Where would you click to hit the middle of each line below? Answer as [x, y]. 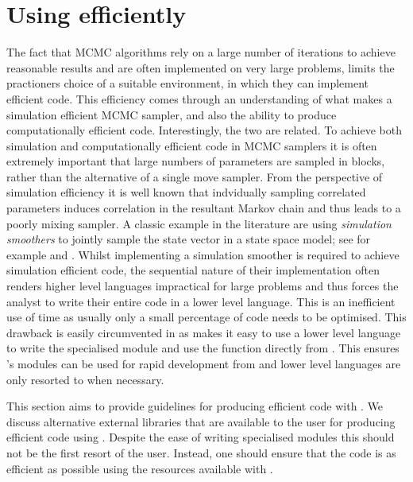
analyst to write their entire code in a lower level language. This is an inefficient [201, 301]
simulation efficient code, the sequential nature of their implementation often [193, 270]
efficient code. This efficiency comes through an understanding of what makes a [199, 98]
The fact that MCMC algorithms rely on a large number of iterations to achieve [201, 52]
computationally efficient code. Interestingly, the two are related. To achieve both [204, 130]
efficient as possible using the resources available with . [140, 468]
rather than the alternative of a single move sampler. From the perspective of [195, 176]
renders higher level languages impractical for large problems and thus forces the [203, 286]
